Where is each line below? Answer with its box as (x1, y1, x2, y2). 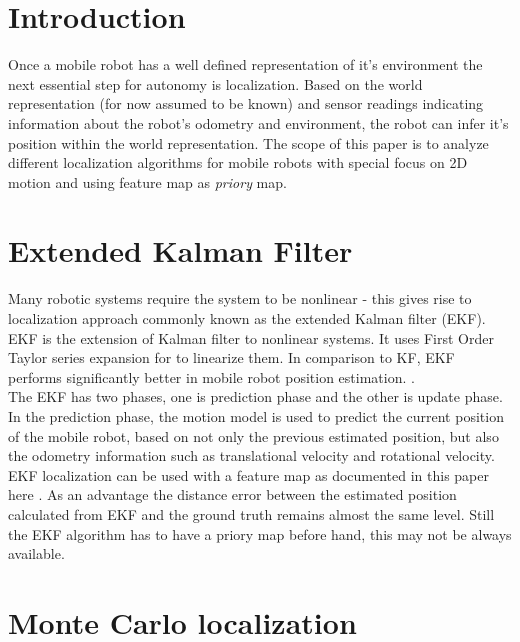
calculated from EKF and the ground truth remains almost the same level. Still (8, 503, 495, 524)
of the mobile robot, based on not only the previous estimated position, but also (8, 425, 499, 446)
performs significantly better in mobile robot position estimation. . (8, 366, 415, 387)
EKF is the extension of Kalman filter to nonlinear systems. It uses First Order (8, 327, 494, 348)
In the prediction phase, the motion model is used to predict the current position (8, 405, 504, 426)
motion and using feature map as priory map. (8, 171, 287, 192)
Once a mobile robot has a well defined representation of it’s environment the (8, 54, 483, 75)
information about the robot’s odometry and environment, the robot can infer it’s (8, 112, 509, 133)
